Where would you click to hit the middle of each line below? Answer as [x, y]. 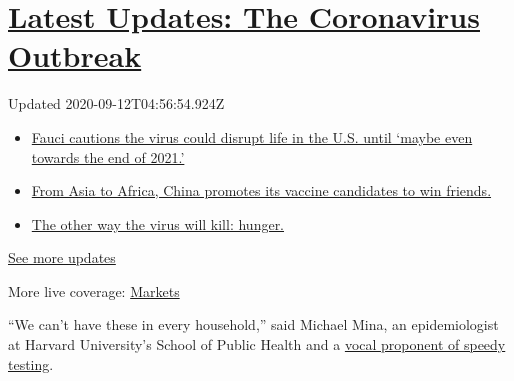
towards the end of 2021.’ [108, 156]
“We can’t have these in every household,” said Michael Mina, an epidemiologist [253, 324]
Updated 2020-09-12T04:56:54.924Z [116, 103]
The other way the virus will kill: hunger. [158, 223]
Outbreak [75, 55]
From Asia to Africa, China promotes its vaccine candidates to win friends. [261, 190]
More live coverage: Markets [94, 290]
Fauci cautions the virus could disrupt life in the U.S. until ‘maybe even [252, 136]
